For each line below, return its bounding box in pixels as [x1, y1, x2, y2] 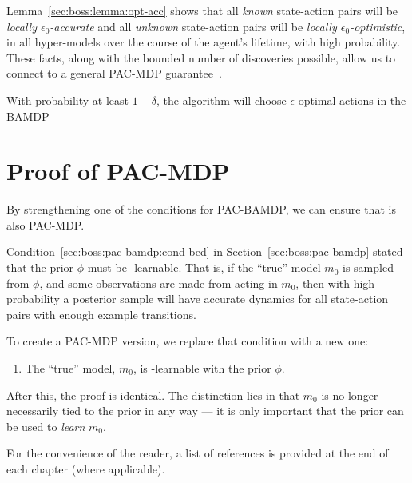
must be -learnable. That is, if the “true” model [87, 259, 321, 276]
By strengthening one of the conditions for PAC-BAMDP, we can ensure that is [6, 201, 396, 218]
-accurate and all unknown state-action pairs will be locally [50, 18, 337, 34]
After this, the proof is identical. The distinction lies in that [6, 386, 300, 403]
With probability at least [6, 91, 129, 108]
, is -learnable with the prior [133, 360, 271, 377]
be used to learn [6, 417, 85, 434]
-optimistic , [350, 18, 406, 34]
